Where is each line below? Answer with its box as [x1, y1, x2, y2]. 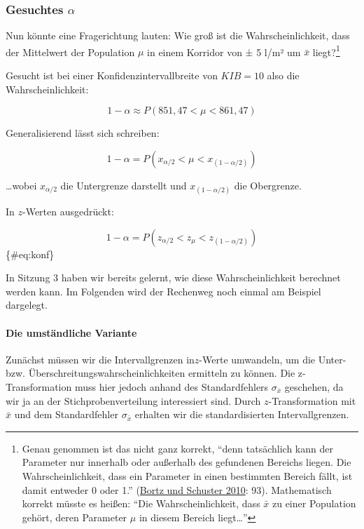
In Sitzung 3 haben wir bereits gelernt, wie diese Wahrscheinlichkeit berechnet [6, 270, 341, 285]
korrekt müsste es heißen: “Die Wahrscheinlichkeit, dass [22, 496, 260, 511]
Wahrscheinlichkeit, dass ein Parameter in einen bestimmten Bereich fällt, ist [22, 468, 353, 483]
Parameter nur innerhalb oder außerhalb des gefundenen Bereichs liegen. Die [22, 455, 351, 469]
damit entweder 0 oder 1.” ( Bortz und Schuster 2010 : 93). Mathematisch [22, 482, 332, 497]
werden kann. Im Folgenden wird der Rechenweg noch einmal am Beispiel [6, 283, 321, 298]
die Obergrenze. [234, 178, 302, 192]
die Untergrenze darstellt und [60, 178, 187, 192]
